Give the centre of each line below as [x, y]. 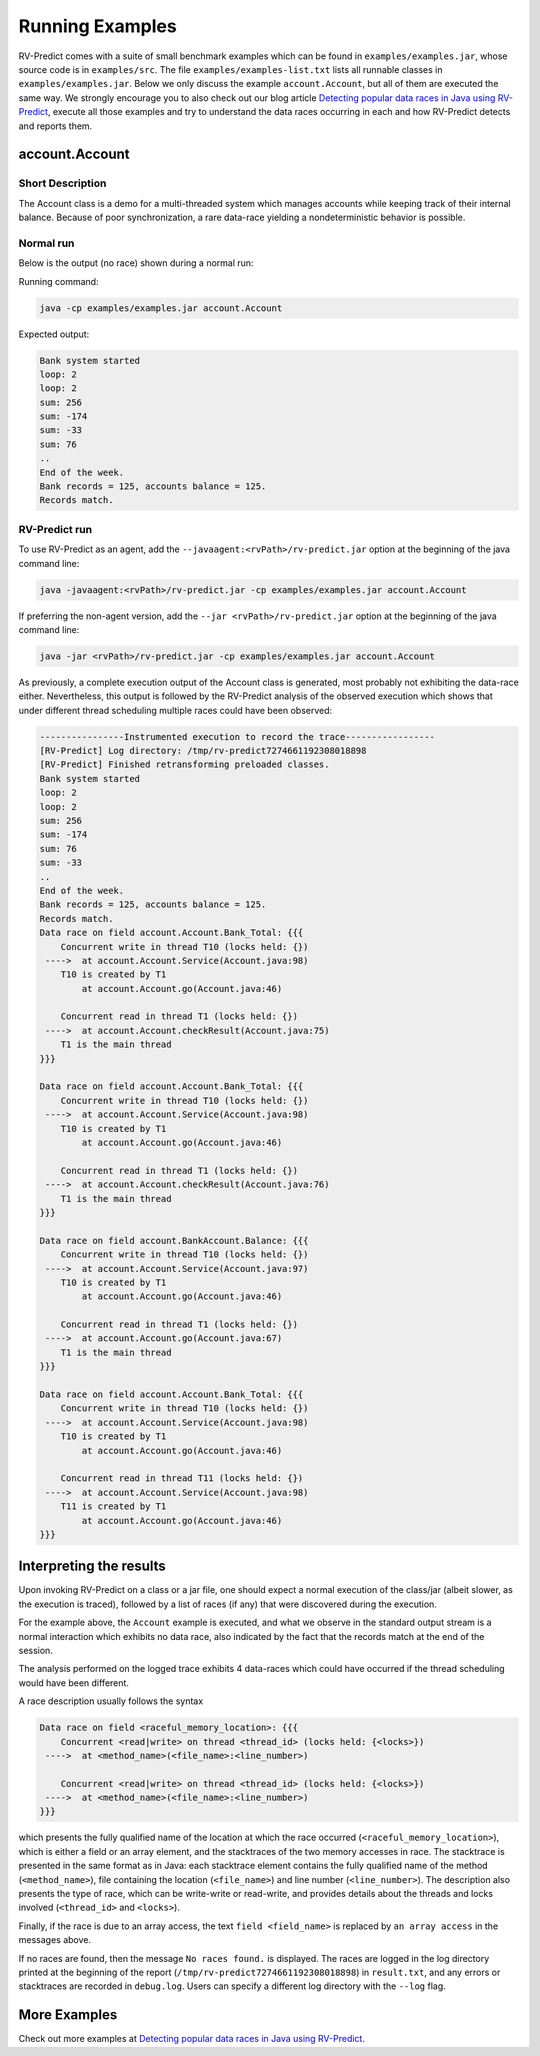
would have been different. [74, 1682]
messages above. [55, 1940]
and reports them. [55, 126]
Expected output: [54, 334]
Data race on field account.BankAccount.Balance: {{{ [174, 1240]
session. [36, 1650]
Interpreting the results [92, 1566]
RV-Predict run [55, 529]
